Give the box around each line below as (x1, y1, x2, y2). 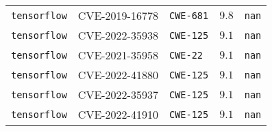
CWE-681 (169, 10, 209, 21)
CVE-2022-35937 (77, 87, 158, 102)
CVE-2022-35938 (77, 27, 158, 43)
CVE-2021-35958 (77, 47, 158, 63)
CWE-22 (169, 49, 203, 61)
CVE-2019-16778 (77, 8, 158, 23)
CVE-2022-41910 (77, 106, 158, 122)
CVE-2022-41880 (77, 67, 158, 83)
